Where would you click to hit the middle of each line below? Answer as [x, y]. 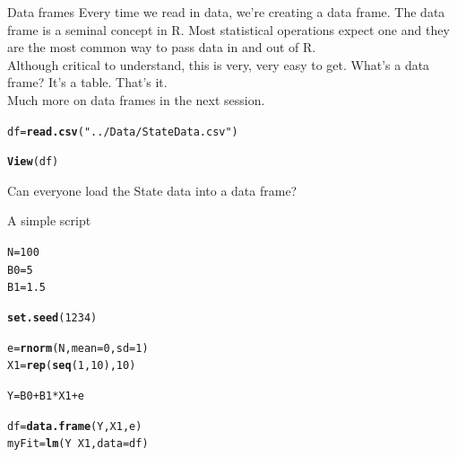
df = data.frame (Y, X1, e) [75, 426]
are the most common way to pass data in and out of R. [162, 47]
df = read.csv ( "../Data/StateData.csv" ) [123, 132]
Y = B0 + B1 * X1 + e [46, 396]
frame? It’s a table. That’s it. [87, 82]
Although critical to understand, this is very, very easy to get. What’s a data [219, 64]
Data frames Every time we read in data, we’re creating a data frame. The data [226, 12]
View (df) [33, 162]
